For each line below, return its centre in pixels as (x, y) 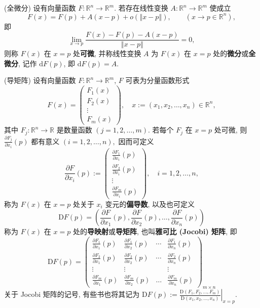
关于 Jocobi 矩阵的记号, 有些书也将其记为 (72, 294)
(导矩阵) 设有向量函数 (40, 80)
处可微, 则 (231, 130)
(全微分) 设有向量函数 (40, 8)
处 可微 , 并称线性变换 (107, 53)
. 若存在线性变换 (141, 8)
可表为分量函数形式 (157, 80)
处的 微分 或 (231, 53)
